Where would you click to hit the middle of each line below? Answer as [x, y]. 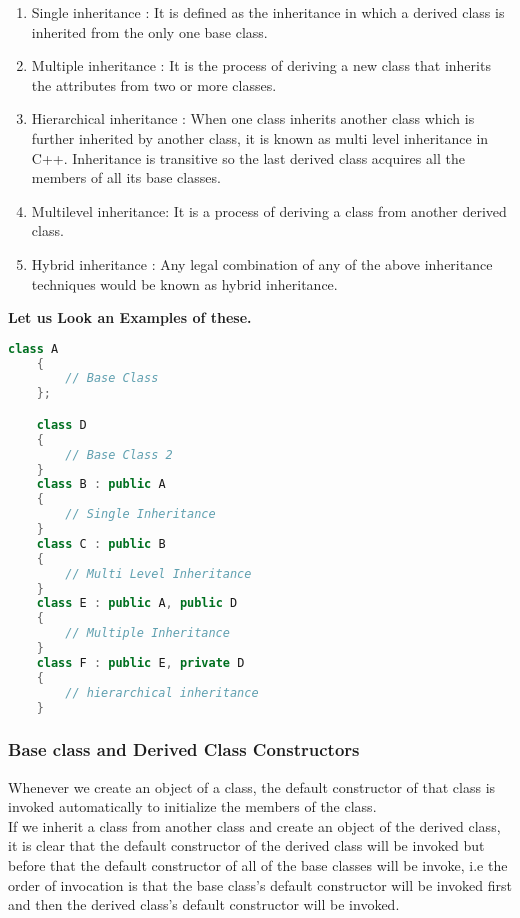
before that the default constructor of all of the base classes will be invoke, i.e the [258, 864]
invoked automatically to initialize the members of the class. [192, 806]
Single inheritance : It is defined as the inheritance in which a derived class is [268, 12]
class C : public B [101, 543]
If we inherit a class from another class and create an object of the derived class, [254, 825]
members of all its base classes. [126, 177]
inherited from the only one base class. [149, 31]
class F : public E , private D [140, 662]
